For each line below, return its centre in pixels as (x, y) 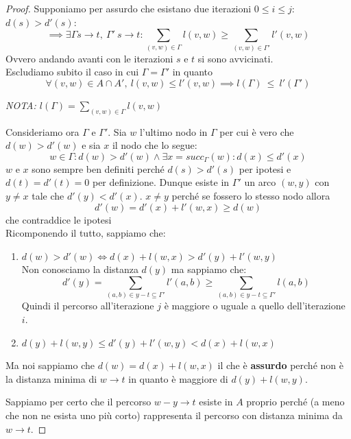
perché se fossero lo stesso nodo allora (251, 195)
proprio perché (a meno (295, 402)
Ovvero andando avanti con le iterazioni (89, 58)
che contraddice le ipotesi (59, 219)
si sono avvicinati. (235, 58)
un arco (260, 182)
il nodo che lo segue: (155, 145)
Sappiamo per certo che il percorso (78, 402)
